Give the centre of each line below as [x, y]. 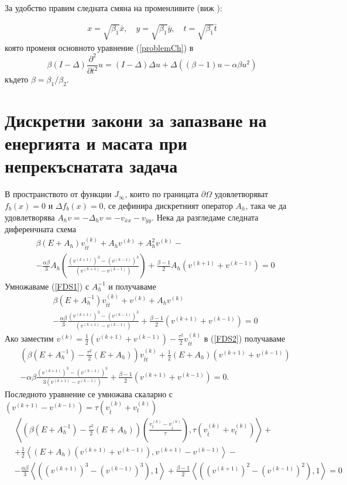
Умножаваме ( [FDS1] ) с [47, 286]
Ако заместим [29, 338]
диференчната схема [41, 229]
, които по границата [162, 194]
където [17, 79]
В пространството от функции [58, 194]
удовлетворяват [241, 194]
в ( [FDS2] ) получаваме [245, 338]
